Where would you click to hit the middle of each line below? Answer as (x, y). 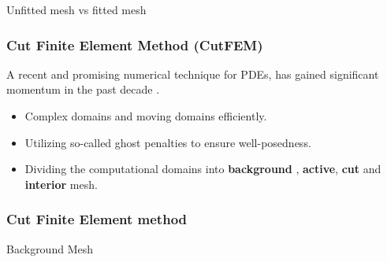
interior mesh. (61, 184)
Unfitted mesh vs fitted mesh (76, 9)
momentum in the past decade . (83, 89)
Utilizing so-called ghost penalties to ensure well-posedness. (168, 142)
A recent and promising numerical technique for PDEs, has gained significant (193, 74)
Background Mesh (50, 248)
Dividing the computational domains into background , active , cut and (203, 169)
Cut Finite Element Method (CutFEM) (135, 44)
